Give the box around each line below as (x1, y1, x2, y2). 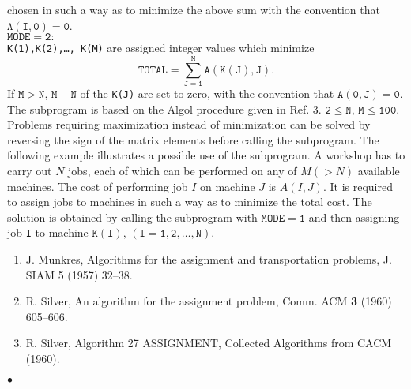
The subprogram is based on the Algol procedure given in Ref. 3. (7, 100, 322, 117)
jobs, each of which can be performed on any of (68, 163, 297, 178)
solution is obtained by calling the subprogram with (7, 208, 258, 225)
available (357, 163, 400, 178)
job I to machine (7, 224, 89, 241)
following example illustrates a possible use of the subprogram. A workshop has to (7, 147, 405, 163)
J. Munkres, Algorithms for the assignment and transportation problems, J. (25, 251, 392, 267)
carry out (7, 163, 52, 178)
